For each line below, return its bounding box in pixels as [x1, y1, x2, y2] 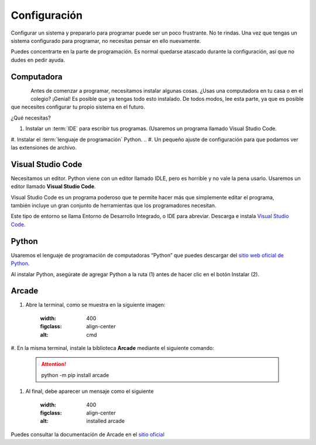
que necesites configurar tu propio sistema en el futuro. [11, 103, 146, 111]
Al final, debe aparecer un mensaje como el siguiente [25, 388, 154, 395]
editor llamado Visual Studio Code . [11, 183, 96, 190]
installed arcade [86, 417, 125, 424]
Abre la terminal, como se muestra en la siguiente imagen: [25, 301, 166, 308]
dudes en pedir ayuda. [11, 56, 66, 63]
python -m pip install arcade [41, 371, 109, 378]
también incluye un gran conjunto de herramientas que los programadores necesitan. [11, 202, 217, 209]
